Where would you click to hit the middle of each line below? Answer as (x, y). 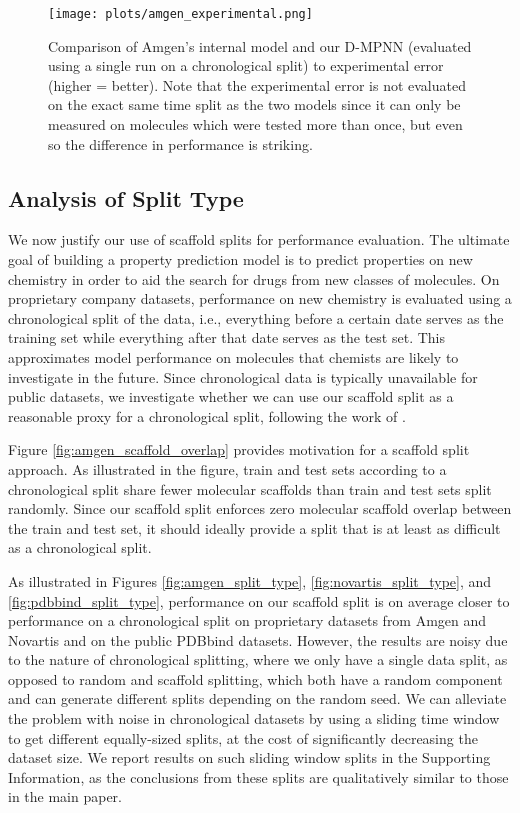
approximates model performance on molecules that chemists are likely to (233, 356)
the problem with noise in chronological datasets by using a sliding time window (254, 718)
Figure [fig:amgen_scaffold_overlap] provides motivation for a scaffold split (239, 449)
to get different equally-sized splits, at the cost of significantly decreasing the (243, 737)
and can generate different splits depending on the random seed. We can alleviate (257, 698)
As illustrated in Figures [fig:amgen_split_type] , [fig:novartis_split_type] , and (250, 580)
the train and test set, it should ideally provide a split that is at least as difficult (254, 527)
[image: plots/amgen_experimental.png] (180, 14)
